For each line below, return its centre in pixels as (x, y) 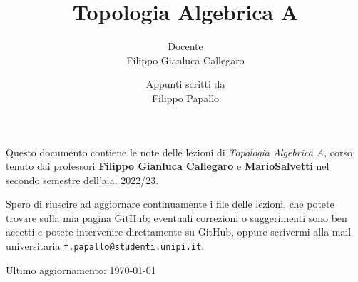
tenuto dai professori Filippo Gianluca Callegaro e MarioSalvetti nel (168, 166)
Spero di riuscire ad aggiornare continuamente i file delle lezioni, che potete (170, 204)
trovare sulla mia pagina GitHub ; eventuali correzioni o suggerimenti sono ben (177, 217)
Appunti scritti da (185, 84)
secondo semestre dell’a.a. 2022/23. (82, 180)
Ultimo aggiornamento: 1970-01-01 (81, 270)
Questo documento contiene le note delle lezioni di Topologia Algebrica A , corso (179, 152)
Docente (185, 46)
